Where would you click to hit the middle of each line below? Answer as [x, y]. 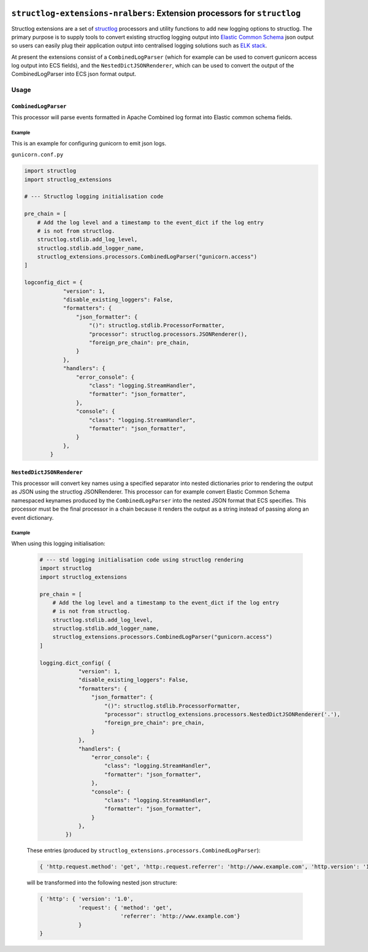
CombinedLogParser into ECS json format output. [74, 74]
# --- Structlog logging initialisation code [94, 197]
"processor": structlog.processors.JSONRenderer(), [168, 334]
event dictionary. [33, 517]
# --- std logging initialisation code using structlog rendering [141, 559]
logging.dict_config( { [75, 663]
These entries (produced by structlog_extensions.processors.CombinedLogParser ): [144, 851]
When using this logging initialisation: [58, 543]
